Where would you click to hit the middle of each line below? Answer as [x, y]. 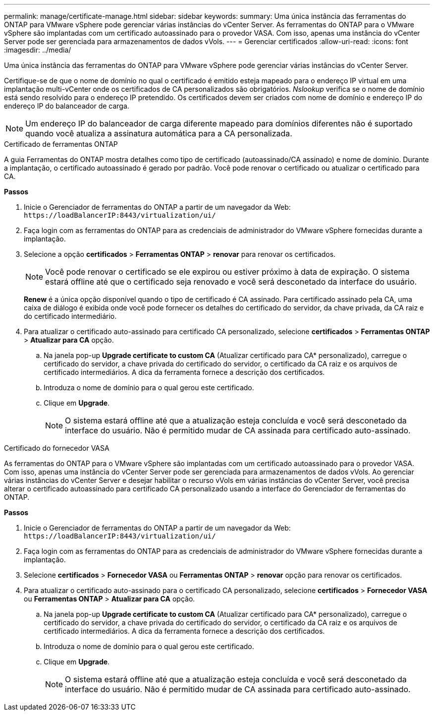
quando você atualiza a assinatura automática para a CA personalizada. [159, 133]
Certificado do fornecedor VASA [57, 448]
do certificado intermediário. [70, 316]
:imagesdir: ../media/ [38, 50]
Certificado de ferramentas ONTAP [61, 144]
